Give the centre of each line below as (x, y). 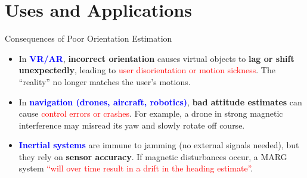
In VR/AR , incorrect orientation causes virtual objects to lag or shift (156, 58)
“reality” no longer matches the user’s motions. (105, 81)
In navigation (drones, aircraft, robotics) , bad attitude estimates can (160, 102)
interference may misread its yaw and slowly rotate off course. (132, 125)
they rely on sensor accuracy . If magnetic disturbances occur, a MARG (153, 156)
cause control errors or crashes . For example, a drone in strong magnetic (151, 113)
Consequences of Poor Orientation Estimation (89, 38)
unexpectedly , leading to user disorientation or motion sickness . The (147, 70)
